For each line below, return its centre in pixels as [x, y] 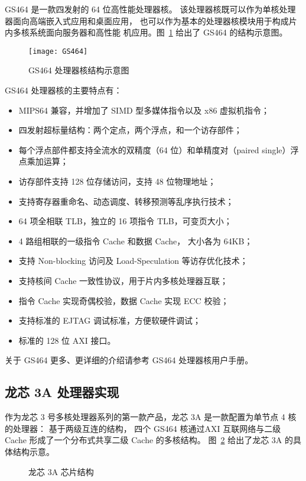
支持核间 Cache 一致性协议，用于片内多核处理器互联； [123, 280]
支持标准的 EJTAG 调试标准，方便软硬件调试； [110, 320]
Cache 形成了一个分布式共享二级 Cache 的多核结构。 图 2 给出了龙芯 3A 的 [149, 440]
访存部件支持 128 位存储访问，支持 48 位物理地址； [117, 181]
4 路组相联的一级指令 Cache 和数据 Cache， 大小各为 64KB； [136, 240]
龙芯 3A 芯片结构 [61, 471]
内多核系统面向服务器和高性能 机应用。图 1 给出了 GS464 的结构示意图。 [146, 32]
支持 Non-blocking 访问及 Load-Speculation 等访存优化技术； [133, 261]
